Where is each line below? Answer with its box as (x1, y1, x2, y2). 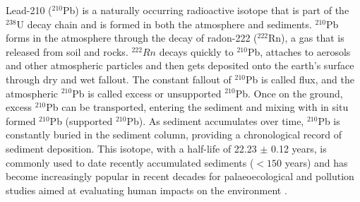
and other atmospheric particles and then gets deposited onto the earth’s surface (6, 58, 354, 73)
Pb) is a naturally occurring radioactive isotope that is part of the (63, 3, 349, 17)
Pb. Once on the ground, (235, 85, 343, 100)
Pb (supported (49, 113, 113, 128)
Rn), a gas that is (268, 30, 344, 45)
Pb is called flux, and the (246, 71, 354, 86)
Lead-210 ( (6, 3, 52, 17)
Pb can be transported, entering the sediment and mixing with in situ (46, 100, 349, 114)
